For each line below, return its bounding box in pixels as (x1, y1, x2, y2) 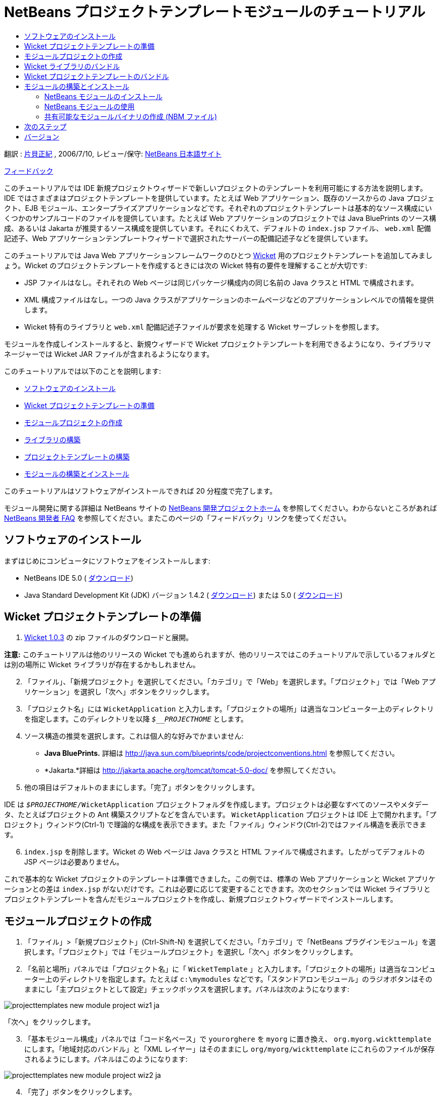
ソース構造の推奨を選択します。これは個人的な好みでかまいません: (24, 732, 244, 741)
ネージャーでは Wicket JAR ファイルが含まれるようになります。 (4, 349, 214, 358)
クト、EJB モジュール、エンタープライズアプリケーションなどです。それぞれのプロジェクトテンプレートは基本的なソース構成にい (4, 203, 432, 212)
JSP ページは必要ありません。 (24, 857, 124, 867)
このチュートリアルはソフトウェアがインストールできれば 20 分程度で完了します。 (4, 486, 277, 495)
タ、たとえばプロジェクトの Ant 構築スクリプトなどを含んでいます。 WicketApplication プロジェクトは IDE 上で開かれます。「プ (4, 810, 436, 819)
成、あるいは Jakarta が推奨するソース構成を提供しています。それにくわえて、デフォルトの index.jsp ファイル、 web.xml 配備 (4, 223, 431, 232)
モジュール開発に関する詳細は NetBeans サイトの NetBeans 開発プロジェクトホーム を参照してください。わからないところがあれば (4, 503, 437, 512)
